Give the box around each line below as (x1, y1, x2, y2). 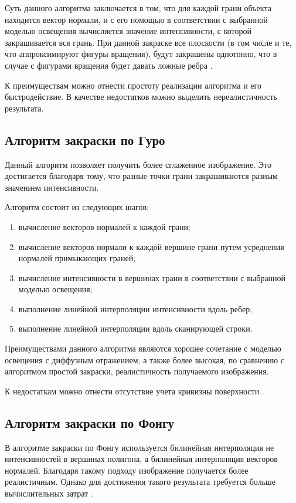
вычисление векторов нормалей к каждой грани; (18, 220, 190, 232)
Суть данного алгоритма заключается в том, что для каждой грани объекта (5, 2, 271, 13)
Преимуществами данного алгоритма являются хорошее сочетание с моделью (5, 342, 281, 355)
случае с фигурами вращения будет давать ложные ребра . (5, 59, 213, 71)
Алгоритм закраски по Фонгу (5, 413, 174, 431)
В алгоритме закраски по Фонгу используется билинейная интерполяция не (5, 441, 274, 453)
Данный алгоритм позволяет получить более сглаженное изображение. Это (5, 158, 272, 170)
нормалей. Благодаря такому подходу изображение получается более (5, 464, 249, 476)
